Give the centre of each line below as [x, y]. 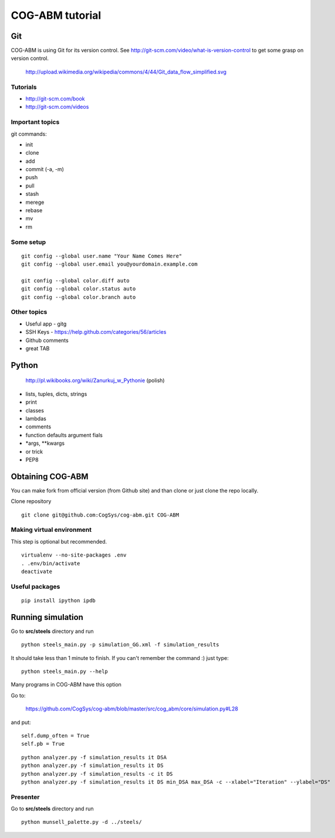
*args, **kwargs [45, 443]
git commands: [29, 134]
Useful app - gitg [46, 324]
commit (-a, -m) [45, 169]
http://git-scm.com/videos [57, 107]
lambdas [36, 418]
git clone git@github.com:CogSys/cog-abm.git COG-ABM [100, 515]
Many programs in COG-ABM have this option [66, 685]
